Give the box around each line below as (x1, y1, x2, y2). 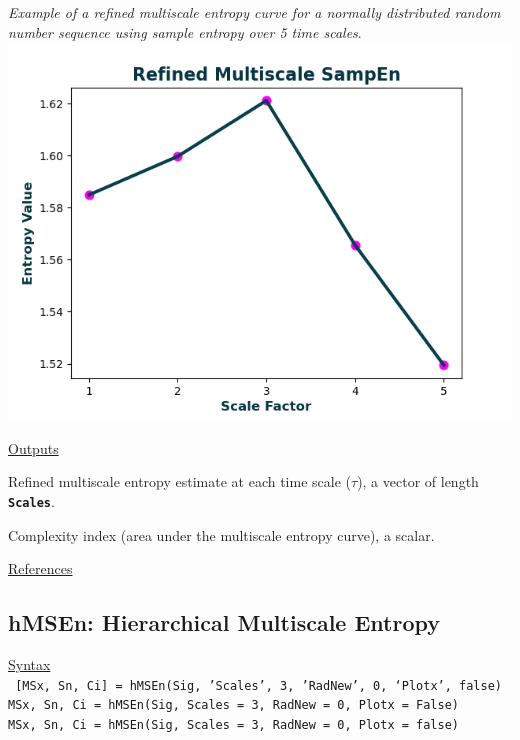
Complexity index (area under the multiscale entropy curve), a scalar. (8, 524, 435, 545)
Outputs (8, 437, 59, 458)
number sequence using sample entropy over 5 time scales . (8, 21, 362, 42)
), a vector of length (357, 471, 479, 492)
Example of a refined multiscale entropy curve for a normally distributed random (8, 2, 501, 22)
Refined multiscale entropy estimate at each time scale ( (8, 471, 351, 492)
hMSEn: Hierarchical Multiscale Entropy (8, 607, 440, 638)
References (8, 558, 73, 579)
